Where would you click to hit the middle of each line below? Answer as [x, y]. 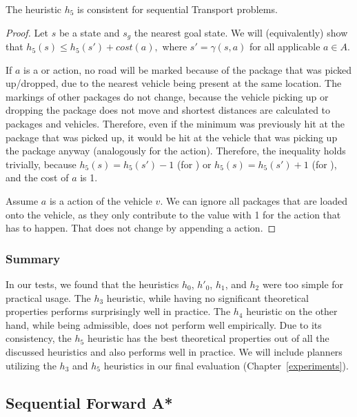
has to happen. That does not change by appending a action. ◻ [141, 228]
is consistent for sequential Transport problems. [177, 9]
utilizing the [31, 365]
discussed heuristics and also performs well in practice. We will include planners [174, 351]
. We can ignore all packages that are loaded [254, 200]
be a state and [89, 32]
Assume [22, 200]
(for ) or [194, 164]
